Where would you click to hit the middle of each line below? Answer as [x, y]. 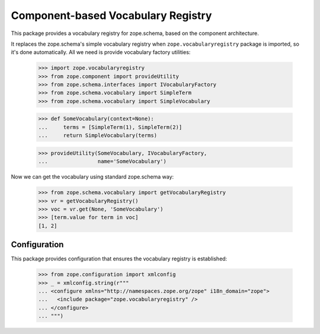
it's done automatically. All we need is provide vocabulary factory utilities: [101, 52]
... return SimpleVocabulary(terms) [97, 136]
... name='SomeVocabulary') [103, 161]
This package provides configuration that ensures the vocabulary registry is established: [119, 259]
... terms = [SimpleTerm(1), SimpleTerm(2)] [110, 127]
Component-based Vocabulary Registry [111, 15]
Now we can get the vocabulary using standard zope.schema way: [92, 177]
